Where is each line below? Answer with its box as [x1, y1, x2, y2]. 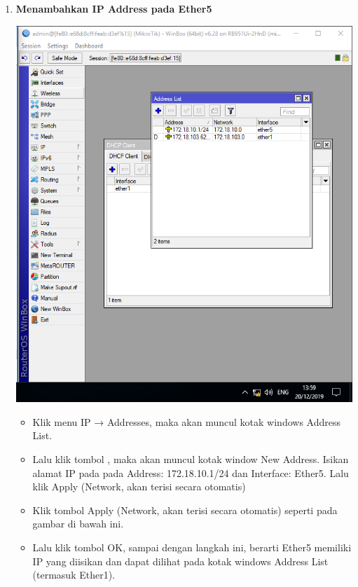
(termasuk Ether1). [32, 567, 116, 582]
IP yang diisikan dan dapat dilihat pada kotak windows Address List [32, 553, 329, 568]
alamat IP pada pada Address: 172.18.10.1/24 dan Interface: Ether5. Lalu [32, 465, 349, 480]
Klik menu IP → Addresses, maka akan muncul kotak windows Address [32, 414, 340, 429]
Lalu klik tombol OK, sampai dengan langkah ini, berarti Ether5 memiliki [32, 539, 352, 554]
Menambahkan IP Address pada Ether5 [15, 1, 212, 15]
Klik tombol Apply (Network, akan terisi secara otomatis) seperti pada [32, 502, 338, 517]
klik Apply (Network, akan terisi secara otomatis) [32, 479, 246, 494]
